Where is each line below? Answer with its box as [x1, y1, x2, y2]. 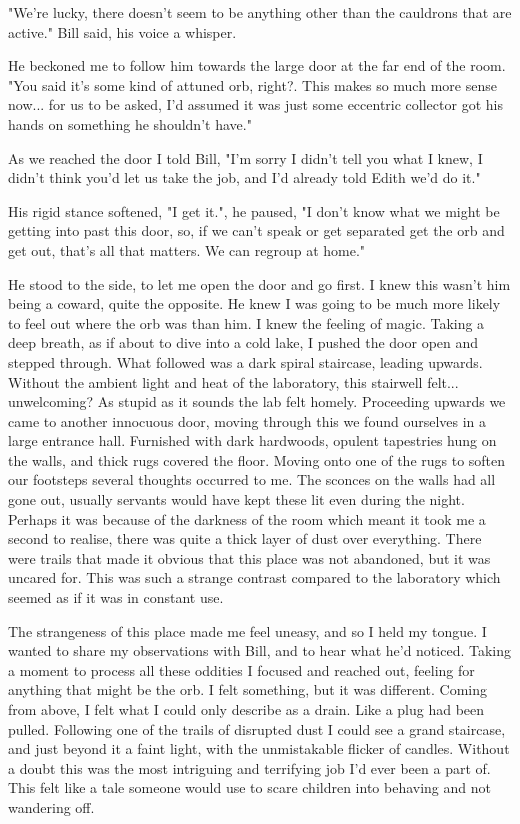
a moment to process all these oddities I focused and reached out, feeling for [8, 659, 475, 680]
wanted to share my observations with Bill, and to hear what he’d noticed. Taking [8, 640, 511, 661]
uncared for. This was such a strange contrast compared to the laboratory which [8, 567, 501, 588]
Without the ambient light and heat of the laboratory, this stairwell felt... [8, 371, 459, 392]
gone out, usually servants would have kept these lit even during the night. [8, 489, 465, 510]
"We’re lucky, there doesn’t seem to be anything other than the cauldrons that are [8, 2, 512, 22]
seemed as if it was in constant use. [8, 587, 224, 608]
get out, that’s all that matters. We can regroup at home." [8, 239, 366, 260]
